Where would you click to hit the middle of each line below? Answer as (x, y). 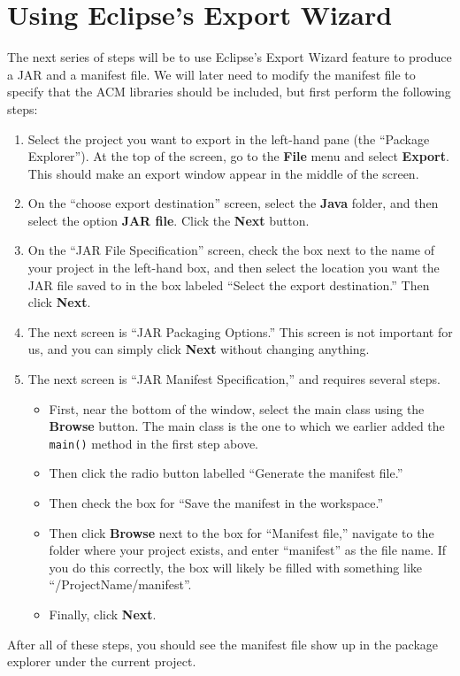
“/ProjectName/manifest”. (120, 584)
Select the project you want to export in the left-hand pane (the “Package (229, 138)
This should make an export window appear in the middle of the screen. (223, 173)
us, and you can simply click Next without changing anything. (199, 349)
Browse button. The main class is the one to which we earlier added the (247, 426)
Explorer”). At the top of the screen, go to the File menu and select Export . (238, 156)
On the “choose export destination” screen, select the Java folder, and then (233, 203)
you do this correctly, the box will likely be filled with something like (236, 567)
